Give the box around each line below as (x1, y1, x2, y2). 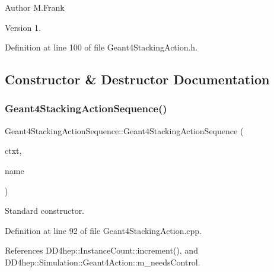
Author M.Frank (5, 1, 65, 13)
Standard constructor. (5, 204, 85, 217)
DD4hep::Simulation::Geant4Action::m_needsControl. (5, 255, 200, 268)
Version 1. (5, 21, 41, 33)
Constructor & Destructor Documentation (5, 70, 270, 88)
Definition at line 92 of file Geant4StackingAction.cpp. (5, 224, 202, 236)
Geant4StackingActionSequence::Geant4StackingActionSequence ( (5, 124, 244, 137)
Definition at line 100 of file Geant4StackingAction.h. (5, 41, 198, 53)
